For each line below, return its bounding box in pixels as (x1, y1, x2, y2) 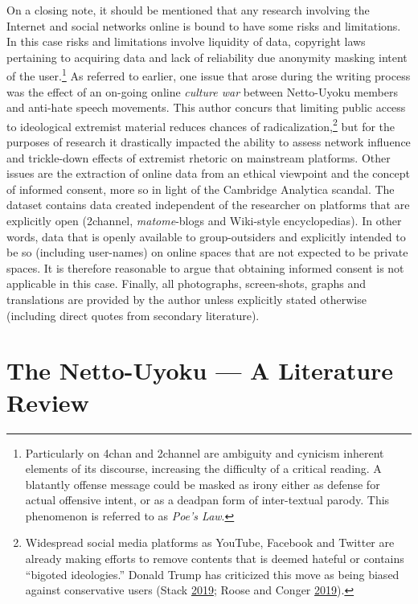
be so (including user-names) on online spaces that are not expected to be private (6, 244, 408, 261)
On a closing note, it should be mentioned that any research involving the (6, 2, 370, 18)
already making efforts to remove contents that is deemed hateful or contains (25, 550, 404, 567)
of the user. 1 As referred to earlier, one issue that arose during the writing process (6, 65, 411, 84)
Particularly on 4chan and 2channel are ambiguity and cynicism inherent (25, 444, 384, 461)
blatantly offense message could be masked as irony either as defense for (25, 475, 380, 492)
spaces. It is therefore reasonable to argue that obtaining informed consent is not (6, 259, 404, 276)
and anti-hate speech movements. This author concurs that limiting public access (6, 99, 406, 116)
